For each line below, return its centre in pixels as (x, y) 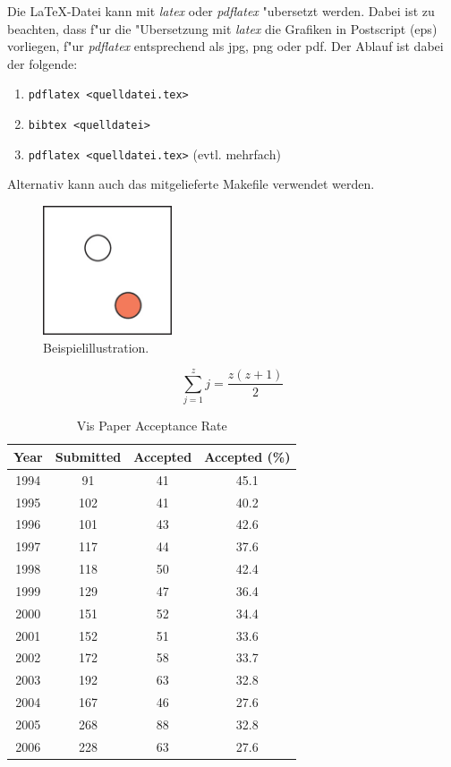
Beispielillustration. (96, 347)
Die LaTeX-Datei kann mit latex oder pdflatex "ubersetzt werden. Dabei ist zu (221, 11)
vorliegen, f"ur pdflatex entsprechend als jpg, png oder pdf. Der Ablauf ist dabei (225, 46)
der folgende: (43, 63)
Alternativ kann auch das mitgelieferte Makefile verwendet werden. (191, 184)
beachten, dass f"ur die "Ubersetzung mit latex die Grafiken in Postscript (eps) (222, 28)
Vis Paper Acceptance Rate (152, 426)
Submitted (88, 456)
